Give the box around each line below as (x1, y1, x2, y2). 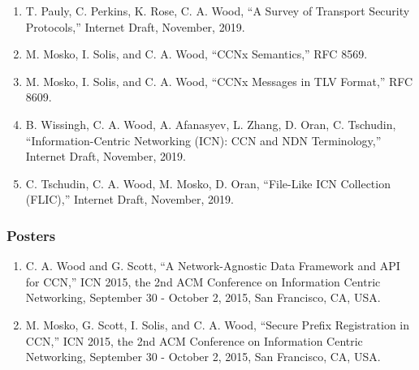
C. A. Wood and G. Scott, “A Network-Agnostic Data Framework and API (25, 257, 400, 274)
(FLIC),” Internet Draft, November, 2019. (25, 191, 234, 208)
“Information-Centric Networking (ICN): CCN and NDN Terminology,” (25, 131, 382, 148)
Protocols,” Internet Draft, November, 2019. (25, 18, 245, 35)
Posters (6, 225, 56, 245)
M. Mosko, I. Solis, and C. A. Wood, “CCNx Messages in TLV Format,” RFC (25, 72, 413, 89)
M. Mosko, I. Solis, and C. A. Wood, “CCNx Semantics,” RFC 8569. (25, 45, 368, 62)
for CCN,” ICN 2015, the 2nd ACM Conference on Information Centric (25, 273, 381, 290)
